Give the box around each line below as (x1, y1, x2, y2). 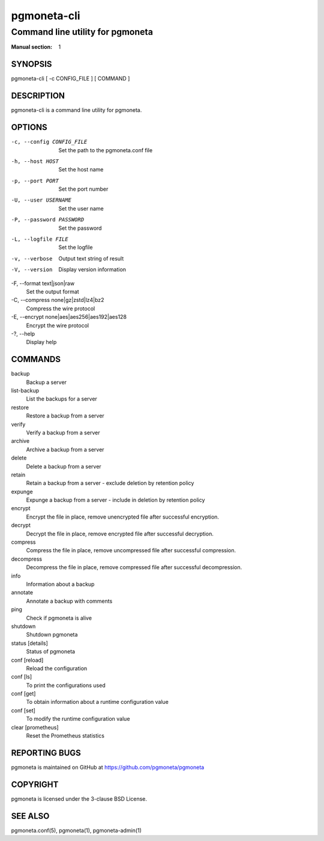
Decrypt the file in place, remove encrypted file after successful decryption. (26, 530, 214, 537)
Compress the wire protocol (26, 304, 95, 312)
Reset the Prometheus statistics (26, 732, 105, 739)
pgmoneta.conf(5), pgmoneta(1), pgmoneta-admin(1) (11, 827, 142, 834)
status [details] (11, 639, 48, 647)
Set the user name (58, 205, 104, 212)
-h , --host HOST (11, 158, 59, 165)
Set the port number (58, 185, 109, 193)
